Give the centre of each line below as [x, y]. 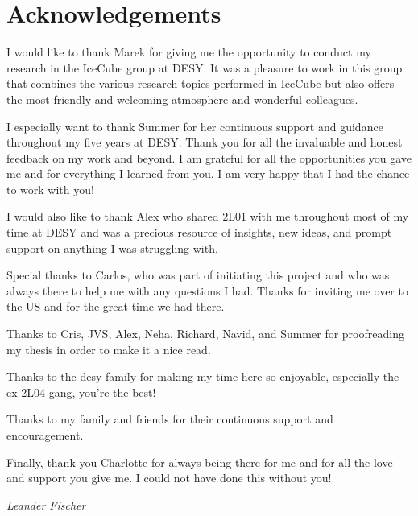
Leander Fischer [46, 504]
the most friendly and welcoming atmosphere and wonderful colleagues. [182, 99]
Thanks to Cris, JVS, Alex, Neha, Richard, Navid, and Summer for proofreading [205, 334]
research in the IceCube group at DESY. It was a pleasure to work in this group [205, 67]
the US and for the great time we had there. [116, 306]
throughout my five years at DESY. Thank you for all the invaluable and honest [205, 142]
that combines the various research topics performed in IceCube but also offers [201, 83]
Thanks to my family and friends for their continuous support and [170, 419]
